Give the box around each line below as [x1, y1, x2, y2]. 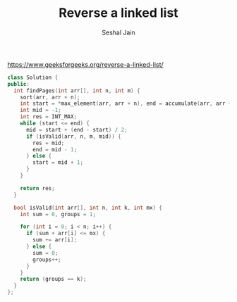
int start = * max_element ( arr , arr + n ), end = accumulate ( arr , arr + [20, 100, 232, 107]
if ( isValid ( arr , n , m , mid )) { [25, 132, 121, 140]
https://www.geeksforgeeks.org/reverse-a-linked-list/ [7, 60, 164, 68]
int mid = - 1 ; [20, 107, 61, 114]
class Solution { [7, 74, 59, 81]
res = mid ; [32, 139, 65, 146]
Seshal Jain [102, 28, 135, 37]
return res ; [20, 184, 55, 191]
